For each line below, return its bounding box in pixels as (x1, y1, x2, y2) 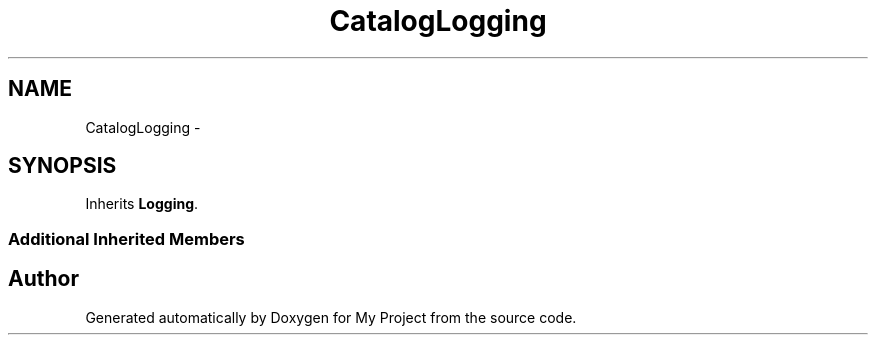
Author (8, 266, 79, 292)
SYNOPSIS (8, 153, 117, 179)
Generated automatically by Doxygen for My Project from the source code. (85, 308, 577, 326)
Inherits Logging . (85, 195, 199, 213)
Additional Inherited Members (8, 228, 245, 249)
